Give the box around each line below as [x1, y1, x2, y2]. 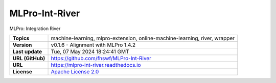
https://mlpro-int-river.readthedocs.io [51, 61, 141, 68]
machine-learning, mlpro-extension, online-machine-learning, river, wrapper [51, 35, 235, 42]
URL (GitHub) [12, 54, 45, 62]
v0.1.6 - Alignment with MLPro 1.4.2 [51, 41, 136, 48]
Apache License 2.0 [51, 68, 99, 75]
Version [12, 41, 32, 48]
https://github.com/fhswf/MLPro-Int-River [51, 54, 152, 62]
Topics [12, 35, 30, 42]
